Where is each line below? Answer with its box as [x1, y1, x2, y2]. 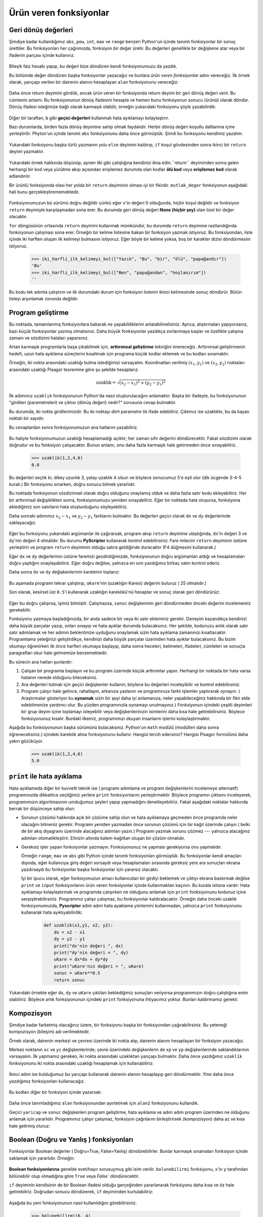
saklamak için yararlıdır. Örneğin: [9, 1155, 75, 1161]
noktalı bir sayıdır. [9, 415, 45, 421]
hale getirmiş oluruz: [9, 1123, 51, 1129]
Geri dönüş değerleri [9, 26, 73, 34]
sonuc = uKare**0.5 [54, 970, 101, 976]
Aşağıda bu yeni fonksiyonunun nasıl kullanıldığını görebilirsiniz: [9, 1200, 137, 1206]
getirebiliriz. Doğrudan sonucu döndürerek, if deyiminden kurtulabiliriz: [9, 1189, 153, 1195]
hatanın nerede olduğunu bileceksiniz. [21, 675, 98, 681]
